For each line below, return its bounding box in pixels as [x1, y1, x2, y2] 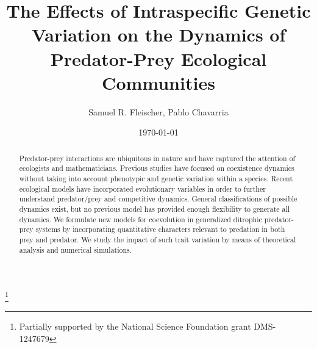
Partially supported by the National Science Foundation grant [19, 320, 251, 333]
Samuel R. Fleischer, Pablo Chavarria [88, 105, 229, 118]
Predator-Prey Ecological [50, 46, 267, 71]
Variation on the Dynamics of [31, 22, 286, 47]
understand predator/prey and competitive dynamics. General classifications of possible [19, 194, 297, 204]
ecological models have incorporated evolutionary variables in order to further [19, 183, 266, 194]
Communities [102, 70, 215, 95]
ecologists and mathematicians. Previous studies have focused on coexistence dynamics [19, 163, 294, 173]
